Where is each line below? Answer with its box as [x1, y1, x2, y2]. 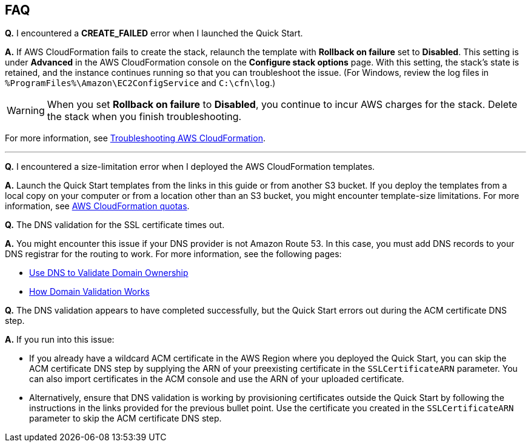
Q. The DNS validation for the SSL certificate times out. [5, 220, 225, 230]
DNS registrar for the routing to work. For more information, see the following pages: [5, 249, 342, 260]
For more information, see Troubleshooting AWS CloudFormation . [5, 133, 265, 144]
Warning [7, 104, 45, 117]
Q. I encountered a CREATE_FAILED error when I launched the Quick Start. [5, 28, 303, 39]
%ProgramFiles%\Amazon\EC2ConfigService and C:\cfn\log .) [5, 78, 276, 89]
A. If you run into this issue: [5, 334, 115, 345]
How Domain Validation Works [29, 286, 150, 297]
